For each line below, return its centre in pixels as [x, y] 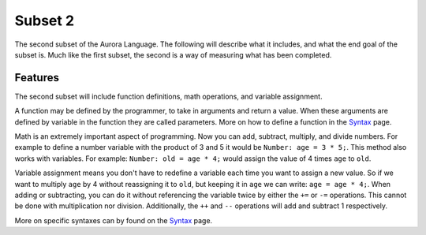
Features [37, 78]
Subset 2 [45, 21]
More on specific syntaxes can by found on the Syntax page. [114, 220]
